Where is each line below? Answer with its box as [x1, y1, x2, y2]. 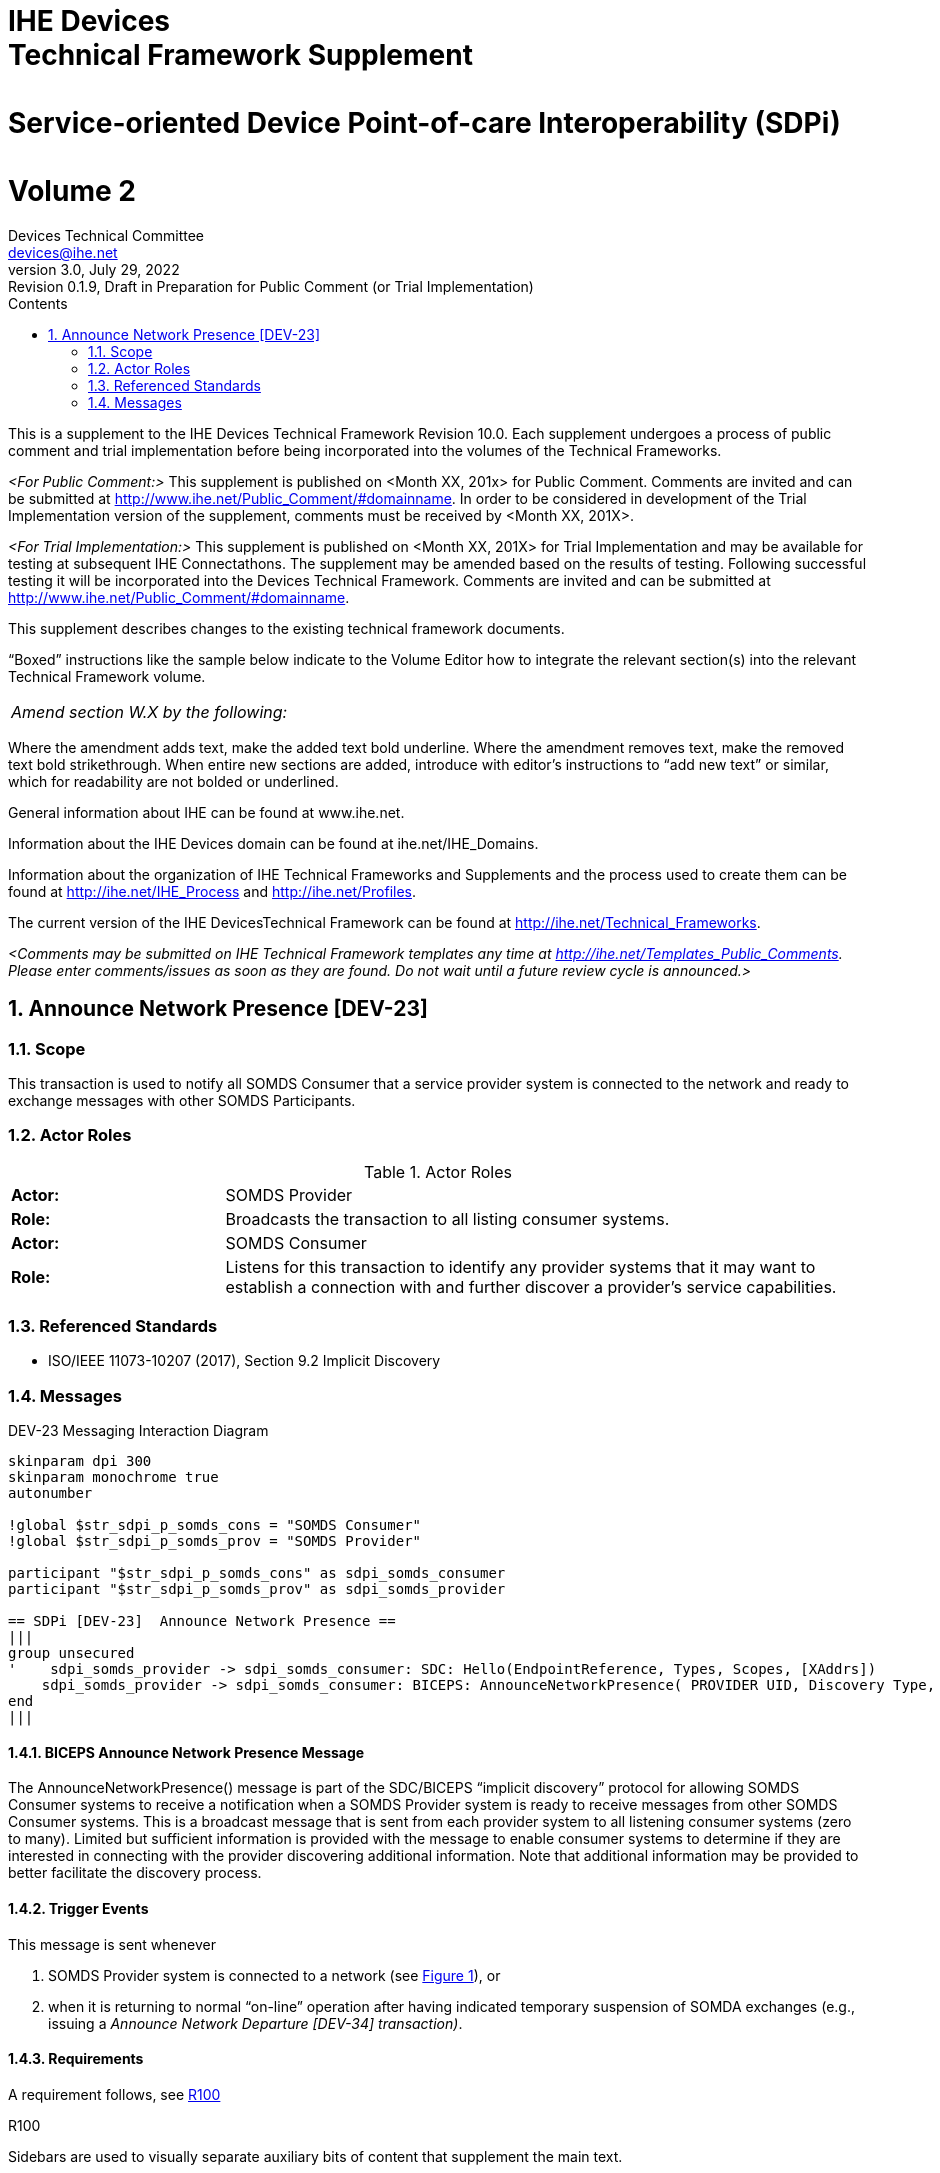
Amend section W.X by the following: [11, 701, 288, 722]
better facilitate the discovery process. [8, 1864, 262, 1882]
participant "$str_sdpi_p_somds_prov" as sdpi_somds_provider [8, 1581, 506, 1598]
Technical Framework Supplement [8, 38, 473, 72]
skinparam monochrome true [8, 1469, 219, 1486]
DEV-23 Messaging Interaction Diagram [8, 1422, 269, 1440]
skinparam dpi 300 [8, 1453, 152, 1470]
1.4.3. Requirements [8, 2050, 144, 2068]
